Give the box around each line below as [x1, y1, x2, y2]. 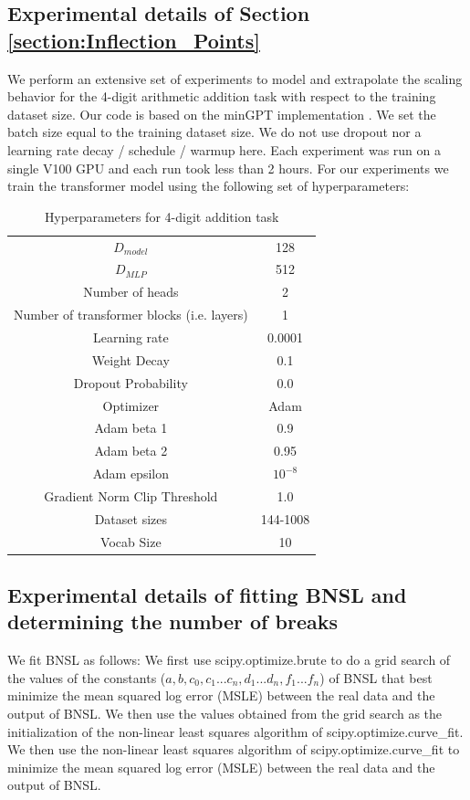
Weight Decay [91, 350, 170, 369]
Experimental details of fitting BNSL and [7, 581, 407, 609]
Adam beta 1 [94, 418, 168, 437]
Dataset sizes [94, 509, 168, 528]
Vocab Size [100, 532, 162, 551]
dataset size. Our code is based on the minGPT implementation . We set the [7, 104, 436, 123]
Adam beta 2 [94, 441, 168, 460]
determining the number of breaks [7, 607, 338, 636]
